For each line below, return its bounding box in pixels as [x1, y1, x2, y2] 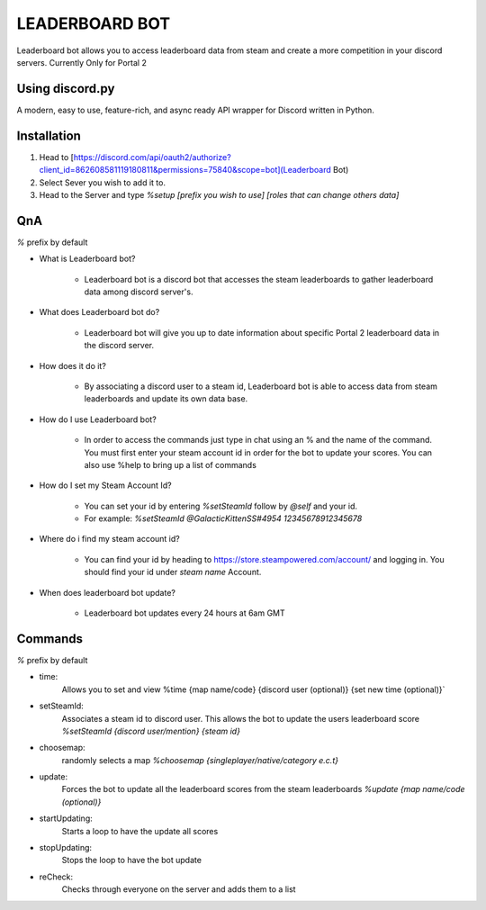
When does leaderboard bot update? [39, 587, 175, 598]
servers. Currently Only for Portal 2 [16, 57, 148, 68]
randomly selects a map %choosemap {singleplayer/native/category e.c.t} [61, 754, 339, 765]
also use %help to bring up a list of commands [84, 459, 256, 470]
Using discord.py [16, 81, 115, 96]
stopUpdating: [39, 842, 93, 853]
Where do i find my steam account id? [39, 534, 180, 545]
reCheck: [39, 871, 74, 882]
